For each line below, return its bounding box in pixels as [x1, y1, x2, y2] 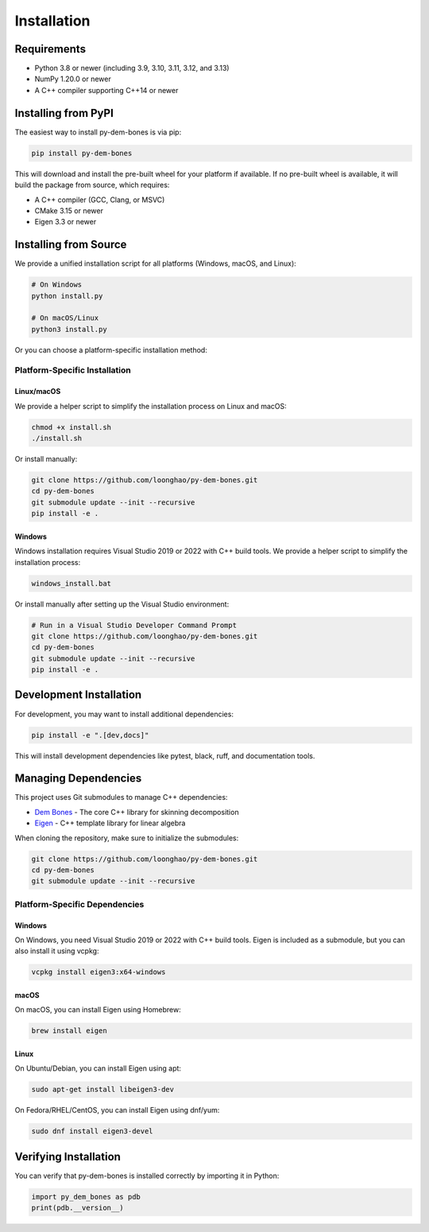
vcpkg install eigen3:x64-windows [31, 968, 166, 977]
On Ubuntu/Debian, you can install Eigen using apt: [14, 1063, 182, 1074]
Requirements [14, 42, 87, 56]
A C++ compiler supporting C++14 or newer [34, 85, 179, 95]
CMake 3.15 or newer [34, 205, 103, 215]
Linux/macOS [14, 387, 61, 396]
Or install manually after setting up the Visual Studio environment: [14, 599, 230, 609]
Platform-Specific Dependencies [14, 899, 145, 910]
